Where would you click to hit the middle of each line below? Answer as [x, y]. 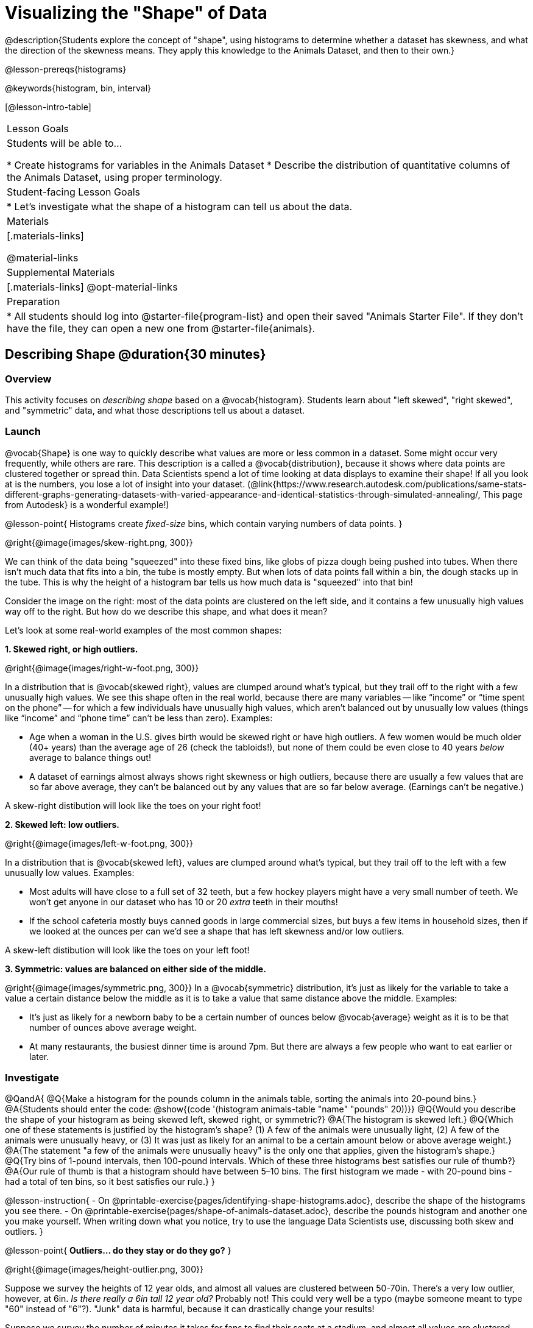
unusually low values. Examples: [70, 872]
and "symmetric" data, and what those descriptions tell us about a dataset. [155, 410]
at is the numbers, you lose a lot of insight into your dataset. [125, 484]
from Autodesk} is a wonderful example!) [87, 504]
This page [503, 494]
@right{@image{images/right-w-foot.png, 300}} [102, 668]
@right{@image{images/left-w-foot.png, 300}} [99, 843]
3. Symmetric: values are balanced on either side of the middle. [136, 969]
